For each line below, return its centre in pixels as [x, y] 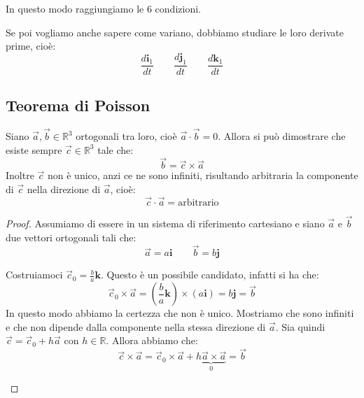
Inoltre [20, 175]
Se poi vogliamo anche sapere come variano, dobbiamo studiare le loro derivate [175, 32]
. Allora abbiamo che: [152, 340]
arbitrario [198, 202]
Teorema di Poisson [78, 105]
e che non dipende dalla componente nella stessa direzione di [136, 326]
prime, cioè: [31, 46]
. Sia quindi [300, 326]
